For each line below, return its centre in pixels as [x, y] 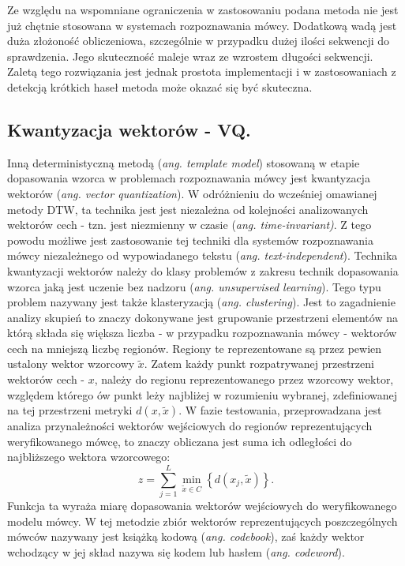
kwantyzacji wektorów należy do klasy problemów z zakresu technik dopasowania [203, 270]
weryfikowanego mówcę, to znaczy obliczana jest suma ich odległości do [180, 441]
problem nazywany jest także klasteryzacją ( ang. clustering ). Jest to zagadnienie [201, 302]
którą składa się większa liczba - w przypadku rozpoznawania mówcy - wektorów [202, 333]
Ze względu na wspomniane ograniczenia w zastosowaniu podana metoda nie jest [203, 9]
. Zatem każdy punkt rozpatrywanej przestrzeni [259, 364]
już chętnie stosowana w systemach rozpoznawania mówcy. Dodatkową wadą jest [202, 25]
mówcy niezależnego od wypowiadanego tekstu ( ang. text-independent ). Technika [202, 255]
